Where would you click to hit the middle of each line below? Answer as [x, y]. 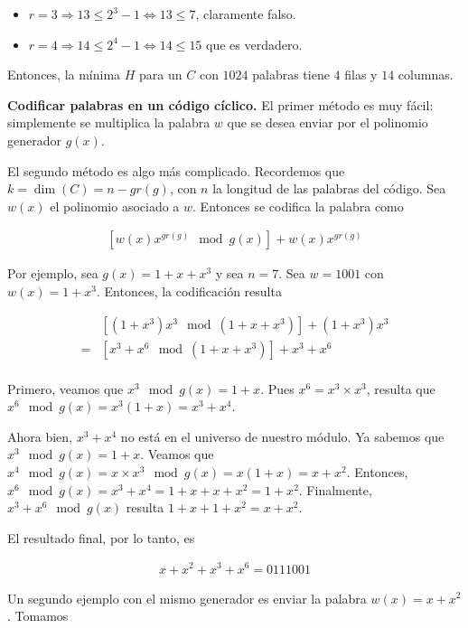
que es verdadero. [254, 44]
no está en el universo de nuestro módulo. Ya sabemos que [282, 436]
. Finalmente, [335, 489]
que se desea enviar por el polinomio [328, 122]
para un [161, 75]
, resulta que [401, 388]
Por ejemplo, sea [53, 273]
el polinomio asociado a [115, 206]
